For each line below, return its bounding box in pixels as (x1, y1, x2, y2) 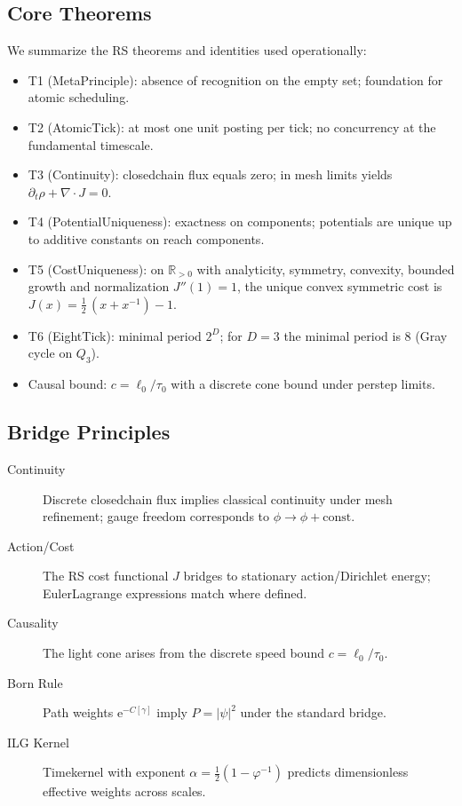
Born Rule (7, 673, 63, 691)
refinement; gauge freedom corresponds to (43, 507, 270, 525)
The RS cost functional (43, 566, 169, 585)
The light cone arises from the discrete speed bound (43, 644, 324, 662)
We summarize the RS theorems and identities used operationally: (7, 41, 367, 59)
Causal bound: (28, 375, 108, 393)
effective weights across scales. (43, 782, 206, 801)
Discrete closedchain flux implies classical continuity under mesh (43, 489, 393, 508)
